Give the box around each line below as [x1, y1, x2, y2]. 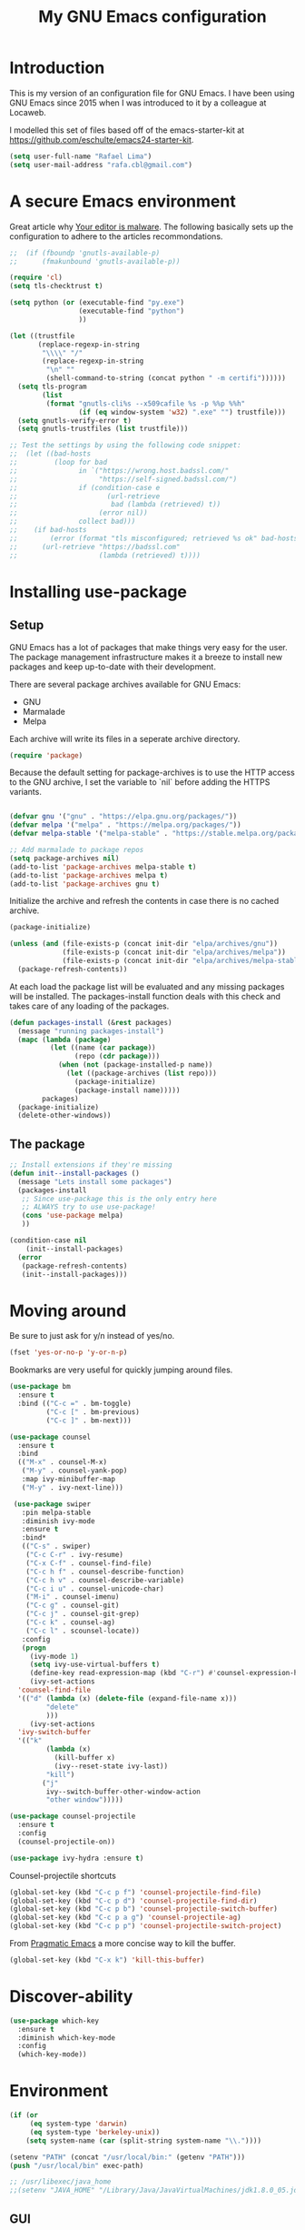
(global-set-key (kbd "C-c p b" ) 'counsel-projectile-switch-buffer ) [9, 1904, 279, 1914]
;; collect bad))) [9, 517, 136, 527]
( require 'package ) [9, 750, 84, 760]
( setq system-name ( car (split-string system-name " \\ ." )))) [25, 2135, 261, 2145]
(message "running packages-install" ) [17, 1026, 165, 1036]
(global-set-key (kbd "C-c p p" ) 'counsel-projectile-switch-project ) [9, 1922, 282, 1931]
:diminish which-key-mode [17, 2033, 116, 2043]
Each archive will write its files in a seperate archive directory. [9, 733, 241, 744]
